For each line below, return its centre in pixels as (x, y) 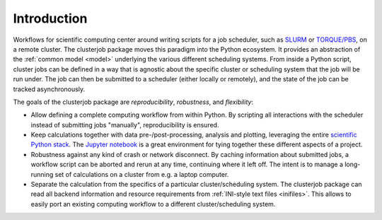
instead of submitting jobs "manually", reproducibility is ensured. (125, 125)
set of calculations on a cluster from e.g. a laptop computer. (142, 174)
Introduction (50, 18)
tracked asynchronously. (49, 89)
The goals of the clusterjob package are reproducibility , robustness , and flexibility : (133, 102)
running (42, 174)
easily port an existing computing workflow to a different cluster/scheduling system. (153, 204)
